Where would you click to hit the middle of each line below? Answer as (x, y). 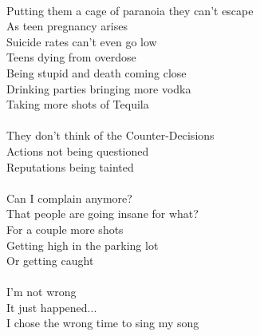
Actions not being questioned (78, 150)
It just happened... (52, 307)
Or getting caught (50, 261)
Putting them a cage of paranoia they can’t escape (130, 10)
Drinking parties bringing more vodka (99, 88)
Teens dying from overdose (71, 57)
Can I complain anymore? (69, 198)
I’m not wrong (41, 292)
